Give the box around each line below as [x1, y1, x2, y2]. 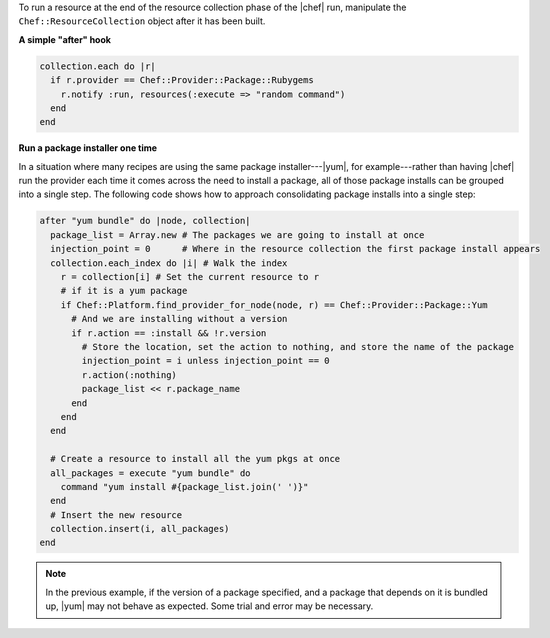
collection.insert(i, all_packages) [50, 523, 230, 535]
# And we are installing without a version [71, 313, 288, 325]
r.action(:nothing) [81, 369, 177, 380]
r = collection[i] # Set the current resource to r [60, 271, 320, 283]
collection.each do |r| [39, 60, 157, 72]
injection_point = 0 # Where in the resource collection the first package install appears [50, 243, 541, 255]
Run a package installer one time [18, 142, 158, 154]
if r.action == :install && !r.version [71, 327, 267, 339]
